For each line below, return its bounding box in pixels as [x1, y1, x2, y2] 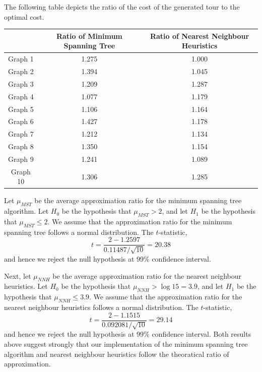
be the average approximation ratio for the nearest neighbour [52, 270, 241, 281]
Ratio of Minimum [56, 30, 122, 41]
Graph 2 [8, 66, 34, 76]
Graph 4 [8, 91, 34, 101]
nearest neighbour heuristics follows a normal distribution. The [4, 302, 199, 313]
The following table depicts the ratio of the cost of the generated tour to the [4, 2, 240, 12]
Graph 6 [8, 116, 34, 127]
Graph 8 [8, 141, 34, 152]
